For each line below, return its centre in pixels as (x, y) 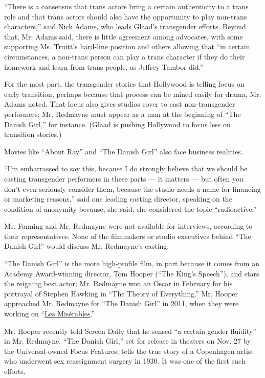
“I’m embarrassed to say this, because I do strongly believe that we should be (126, 168)
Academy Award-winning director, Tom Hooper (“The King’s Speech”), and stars (132, 273)
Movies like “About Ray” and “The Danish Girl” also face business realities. (124, 151)
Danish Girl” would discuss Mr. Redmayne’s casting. (87, 246)
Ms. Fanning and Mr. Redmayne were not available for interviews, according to (128, 226)
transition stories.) (33, 134)
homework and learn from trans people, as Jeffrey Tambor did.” (104, 66)
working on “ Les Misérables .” (50, 314)
